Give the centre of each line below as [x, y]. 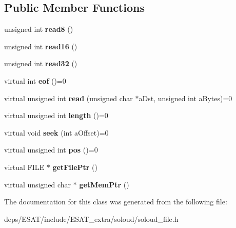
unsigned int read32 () [41, 63]
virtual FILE [24, 167]
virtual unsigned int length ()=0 [56, 115]
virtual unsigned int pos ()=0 [51, 150]
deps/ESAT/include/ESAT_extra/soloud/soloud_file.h [91, 218]
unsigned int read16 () [41, 46]
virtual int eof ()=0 [35, 80]
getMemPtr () [104, 184]
